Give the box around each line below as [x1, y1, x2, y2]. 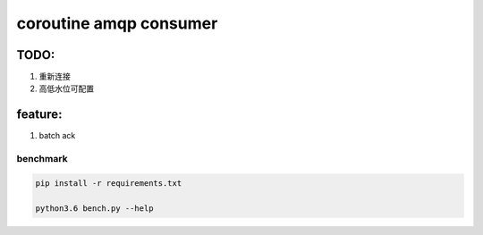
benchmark [16, 153, 68, 165]
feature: [16, 107, 63, 122]
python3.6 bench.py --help [35, 203, 154, 214]
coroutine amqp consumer [16, 13, 218, 33]
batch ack [38, 130, 76, 141]
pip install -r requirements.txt [35, 178, 182, 188]
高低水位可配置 [38, 83, 94, 94]
